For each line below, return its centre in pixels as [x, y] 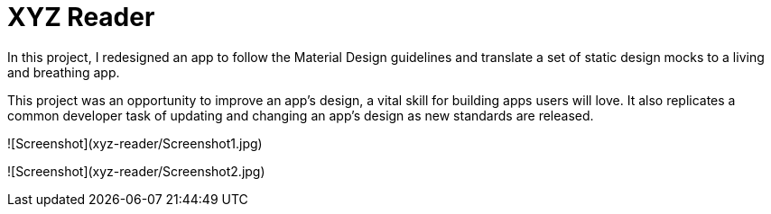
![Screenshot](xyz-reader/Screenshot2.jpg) [136, 171]
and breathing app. [64, 72]
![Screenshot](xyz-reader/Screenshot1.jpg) [135, 143]
